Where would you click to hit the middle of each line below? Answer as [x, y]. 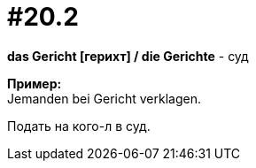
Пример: [35, 83]
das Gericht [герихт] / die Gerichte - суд [128, 56]
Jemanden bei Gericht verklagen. [104, 98]
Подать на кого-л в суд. [79, 126]
